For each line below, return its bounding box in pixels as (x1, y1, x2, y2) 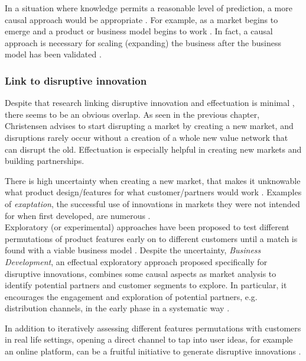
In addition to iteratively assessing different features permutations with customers (5, 321, 301, 334)
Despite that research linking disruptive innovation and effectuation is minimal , (5, 96, 295, 109)
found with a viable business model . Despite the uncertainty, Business (5, 244, 261, 256)
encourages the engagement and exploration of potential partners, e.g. (5, 290, 258, 302)
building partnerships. (5, 154, 84, 167)
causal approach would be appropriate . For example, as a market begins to (5, 13, 278, 25)
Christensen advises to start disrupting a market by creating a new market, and (5, 120, 294, 132)
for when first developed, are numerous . (5, 209, 151, 221)
